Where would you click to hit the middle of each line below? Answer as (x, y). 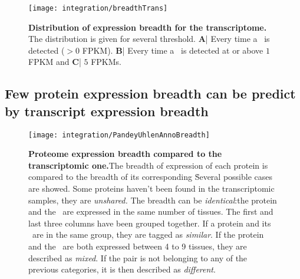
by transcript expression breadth (107, 111)
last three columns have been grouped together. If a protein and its (150, 223)
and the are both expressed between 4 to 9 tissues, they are (138, 246)
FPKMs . (106, 62)
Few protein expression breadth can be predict (150, 93)
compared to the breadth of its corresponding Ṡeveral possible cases (151, 177)
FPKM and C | (55, 62)
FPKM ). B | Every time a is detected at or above (173, 50)
